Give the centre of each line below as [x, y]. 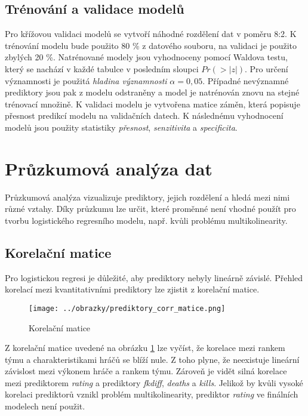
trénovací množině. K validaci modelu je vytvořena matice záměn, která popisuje [153, 104]
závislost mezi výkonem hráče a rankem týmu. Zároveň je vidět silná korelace [146, 371]
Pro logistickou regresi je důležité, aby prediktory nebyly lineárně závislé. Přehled [154, 277]
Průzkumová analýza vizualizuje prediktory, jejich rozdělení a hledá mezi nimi [147, 197]
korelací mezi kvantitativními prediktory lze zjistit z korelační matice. [132, 289]
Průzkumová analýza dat [109, 168]
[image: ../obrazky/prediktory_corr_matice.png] [127, 308]
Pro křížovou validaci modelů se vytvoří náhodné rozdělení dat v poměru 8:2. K [151, 34]
